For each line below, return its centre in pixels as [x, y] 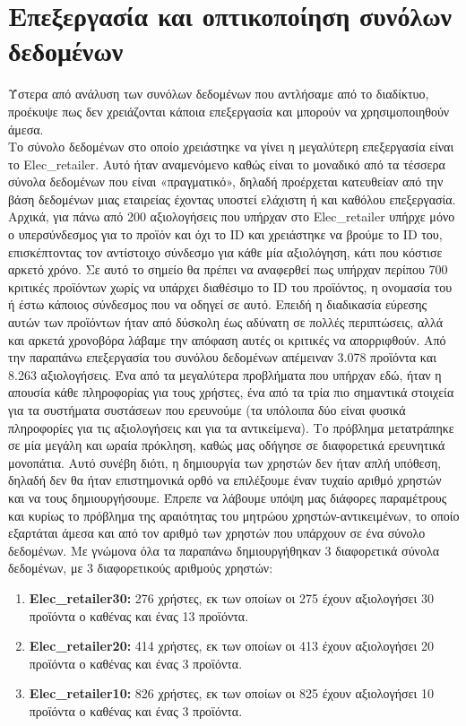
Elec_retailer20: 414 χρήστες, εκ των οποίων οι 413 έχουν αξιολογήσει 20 [231, 646]
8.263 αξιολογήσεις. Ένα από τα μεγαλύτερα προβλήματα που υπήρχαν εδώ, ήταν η [225, 374]
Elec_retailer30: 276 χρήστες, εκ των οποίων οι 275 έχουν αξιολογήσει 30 [231, 597]
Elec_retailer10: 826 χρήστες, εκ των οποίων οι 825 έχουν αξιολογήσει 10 [231, 693]
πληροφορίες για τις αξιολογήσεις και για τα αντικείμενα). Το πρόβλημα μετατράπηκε [231, 427]
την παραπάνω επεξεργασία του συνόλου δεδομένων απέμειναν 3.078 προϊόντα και [222, 357]
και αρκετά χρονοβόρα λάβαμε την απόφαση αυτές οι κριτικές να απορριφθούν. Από [227, 339]
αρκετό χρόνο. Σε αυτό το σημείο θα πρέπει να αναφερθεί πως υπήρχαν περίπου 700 [228, 269]
